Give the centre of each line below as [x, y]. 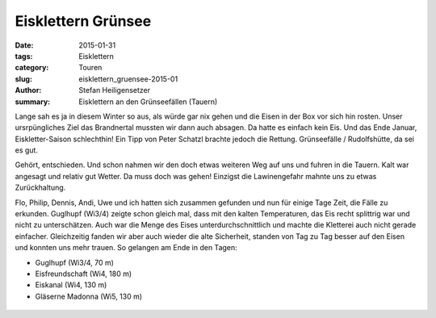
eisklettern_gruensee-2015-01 [128, 79]
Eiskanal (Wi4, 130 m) [71, 285]
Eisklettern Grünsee [83, 21]
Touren [90, 68]
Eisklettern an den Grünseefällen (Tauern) [148, 102]
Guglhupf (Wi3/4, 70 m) [75, 262]
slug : [23, 79]
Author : [28, 90]
